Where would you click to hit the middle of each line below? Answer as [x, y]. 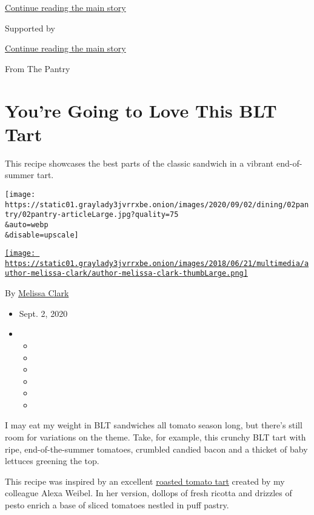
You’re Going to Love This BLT [141, 110]
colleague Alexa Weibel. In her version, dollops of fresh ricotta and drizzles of [149, 493]
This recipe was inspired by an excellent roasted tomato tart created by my [145, 481]
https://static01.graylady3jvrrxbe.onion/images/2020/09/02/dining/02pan [157, 204]
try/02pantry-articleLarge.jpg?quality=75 [92, 215]
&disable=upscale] [42, 235]
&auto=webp [27, 224]
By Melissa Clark [37, 293]
